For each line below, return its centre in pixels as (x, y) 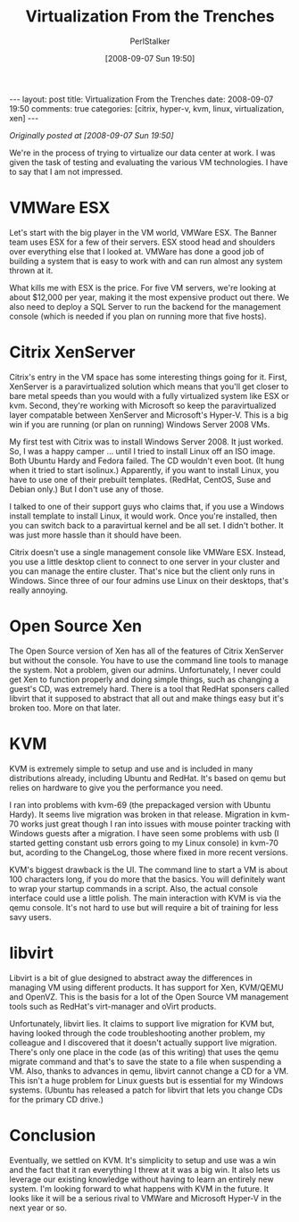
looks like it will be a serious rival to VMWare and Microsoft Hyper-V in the (145, 1198)
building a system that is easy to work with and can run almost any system (146, 261)
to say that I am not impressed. (66, 171)
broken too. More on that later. (65, 708)
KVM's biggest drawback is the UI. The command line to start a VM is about (149, 869)
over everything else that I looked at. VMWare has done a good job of (137, 251)
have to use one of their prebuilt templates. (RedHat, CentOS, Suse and (140, 479)
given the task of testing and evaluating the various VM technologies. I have (149, 162)
